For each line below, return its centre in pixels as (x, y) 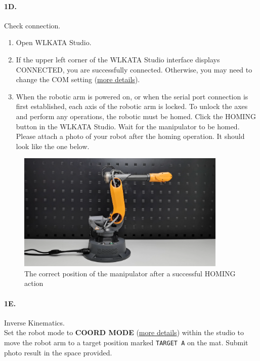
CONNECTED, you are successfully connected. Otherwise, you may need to (134, 69)
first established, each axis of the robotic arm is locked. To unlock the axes (132, 106)
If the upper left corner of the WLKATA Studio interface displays (118, 59)
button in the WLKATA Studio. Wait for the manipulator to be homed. (128, 126)
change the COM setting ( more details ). (78, 79)
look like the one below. (53, 146)
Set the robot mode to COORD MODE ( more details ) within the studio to (124, 332)
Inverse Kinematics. (34, 322)
